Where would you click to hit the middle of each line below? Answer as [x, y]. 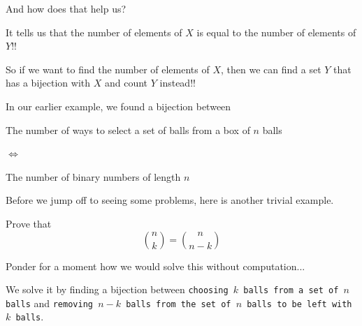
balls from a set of [291, 291]
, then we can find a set [271, 69]
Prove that [29, 223]
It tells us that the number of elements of [94, 32]
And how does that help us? [66, 8]
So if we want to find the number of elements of [108, 69]
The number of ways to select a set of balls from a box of [128, 129]
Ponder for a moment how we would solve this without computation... [155, 266]
